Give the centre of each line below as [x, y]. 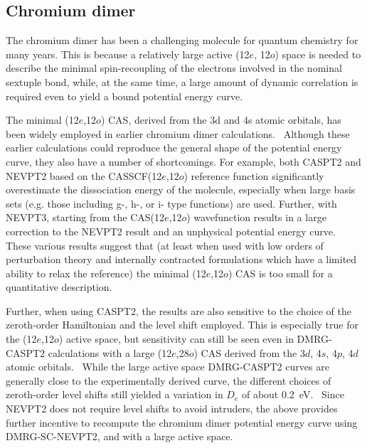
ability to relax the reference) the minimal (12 [106, 273]
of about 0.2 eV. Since [293, 394]
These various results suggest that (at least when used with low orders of [165, 245]
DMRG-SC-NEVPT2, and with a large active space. [119, 436]
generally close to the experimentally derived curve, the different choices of [169, 380]
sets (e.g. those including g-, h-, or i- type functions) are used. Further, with [171, 203]
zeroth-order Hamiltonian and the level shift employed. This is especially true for [182, 325]
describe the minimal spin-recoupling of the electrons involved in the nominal [174, 68]
